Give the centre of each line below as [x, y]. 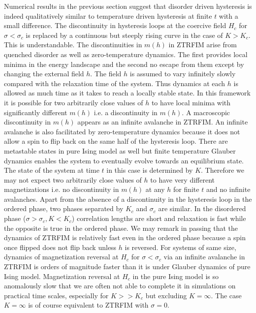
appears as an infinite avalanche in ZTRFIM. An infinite [163, 122]
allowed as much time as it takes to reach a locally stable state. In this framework [127, 93]
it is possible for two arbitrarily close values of [74, 102]
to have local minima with [191, 102]
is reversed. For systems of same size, [180, 247]
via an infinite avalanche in [204, 257]
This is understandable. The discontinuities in [73, 45]
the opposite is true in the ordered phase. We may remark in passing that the [121, 228]
